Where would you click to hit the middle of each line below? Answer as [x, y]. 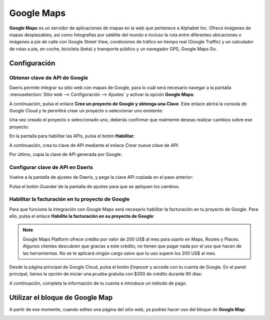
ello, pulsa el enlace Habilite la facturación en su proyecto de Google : [82, 216]
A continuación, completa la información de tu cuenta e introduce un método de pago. [98, 283]
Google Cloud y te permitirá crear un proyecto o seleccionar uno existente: [86, 111]
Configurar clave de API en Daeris [51, 167]
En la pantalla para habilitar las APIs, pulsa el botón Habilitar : [72, 136]
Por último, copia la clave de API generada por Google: [66, 154]
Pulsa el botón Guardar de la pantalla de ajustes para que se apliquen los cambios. [94, 186]
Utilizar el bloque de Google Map [61, 297]
